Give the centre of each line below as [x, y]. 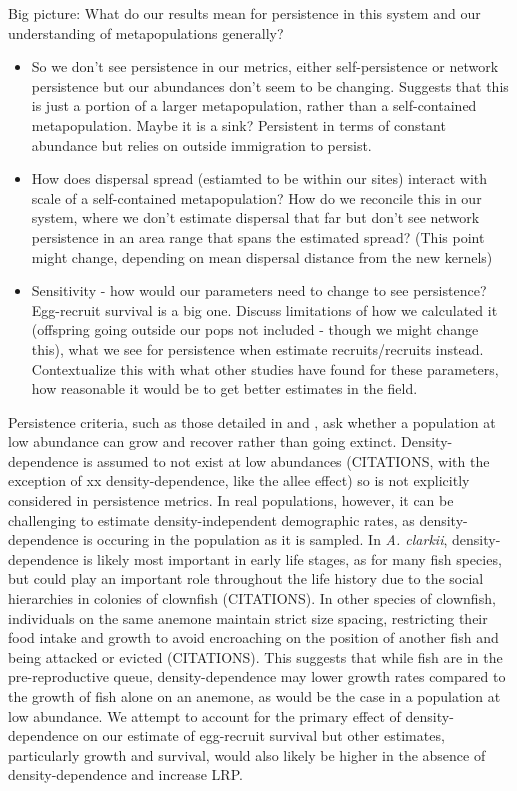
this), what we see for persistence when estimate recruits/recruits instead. [257, 348]
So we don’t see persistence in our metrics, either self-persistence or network [265, 66]
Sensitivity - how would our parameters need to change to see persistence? [259, 290]
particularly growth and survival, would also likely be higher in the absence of [247, 754]
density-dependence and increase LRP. [125, 774]
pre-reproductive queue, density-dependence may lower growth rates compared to [257, 676]
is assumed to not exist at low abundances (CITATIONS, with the [286, 460]
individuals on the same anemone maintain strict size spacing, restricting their [248, 617]
